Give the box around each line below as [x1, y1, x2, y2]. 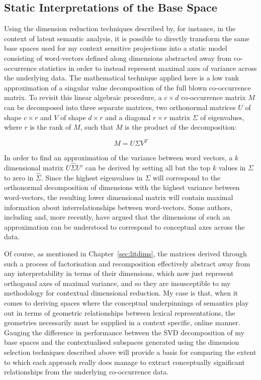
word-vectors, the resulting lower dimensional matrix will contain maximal [4, 192, 233, 203]
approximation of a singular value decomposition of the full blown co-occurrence [4, 82, 251, 92]
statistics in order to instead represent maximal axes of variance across [39, 62, 257, 73]
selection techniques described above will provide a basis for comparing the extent [4, 346, 256, 357]
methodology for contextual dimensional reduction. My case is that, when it [4, 288, 238, 298]
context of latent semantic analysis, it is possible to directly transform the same [4, 33, 249, 43]
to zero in [4, 172, 34, 182]
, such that [80, 122, 114, 132]
